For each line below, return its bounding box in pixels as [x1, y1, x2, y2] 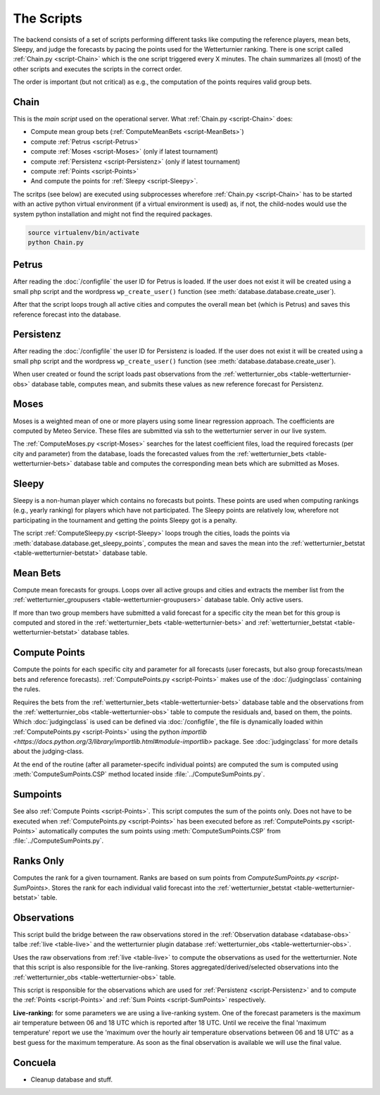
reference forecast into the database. [13, 310, 121, 319]
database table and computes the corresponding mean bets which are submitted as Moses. [73, 459, 340, 468]
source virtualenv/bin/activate [27, 228, 140, 236]
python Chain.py [27, 238, 84, 246]
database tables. [81, 628, 129, 637]
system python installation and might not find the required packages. [13, 209, 213, 218]
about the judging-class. [13, 747, 84, 756]
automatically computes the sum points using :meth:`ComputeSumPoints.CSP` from [39, 826, 281, 835]
